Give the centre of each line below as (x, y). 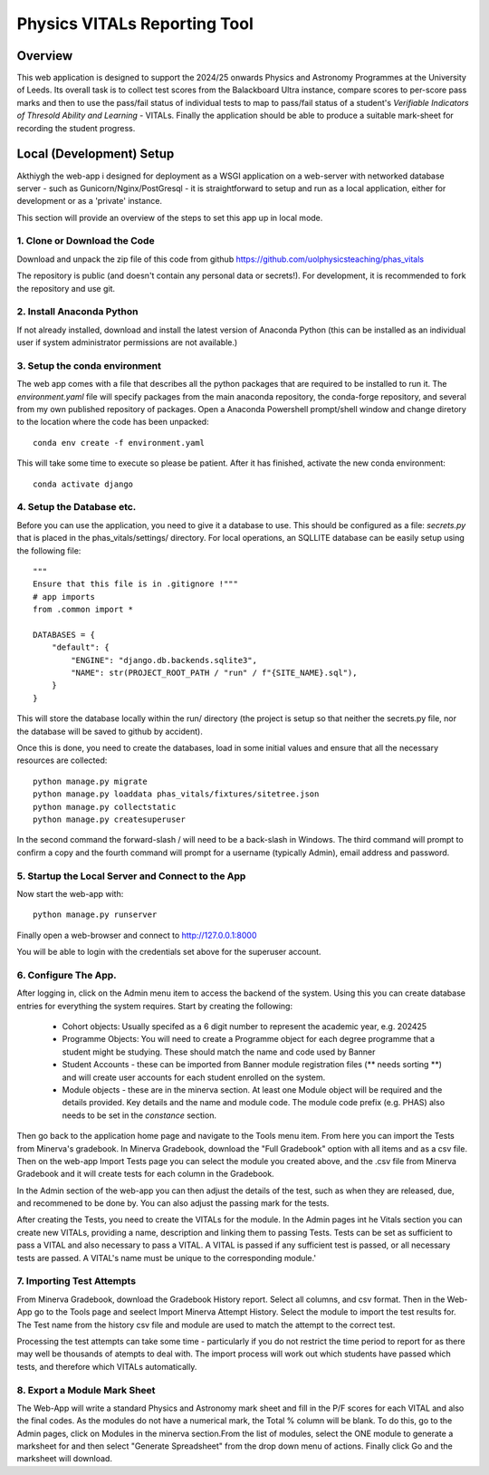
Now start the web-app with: (70, 893)
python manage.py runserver (95, 915)
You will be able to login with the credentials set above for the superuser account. (169, 952)
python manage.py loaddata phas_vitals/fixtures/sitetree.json (176, 794)
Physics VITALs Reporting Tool (135, 24)
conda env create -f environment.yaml (119, 443)
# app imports (64, 597)
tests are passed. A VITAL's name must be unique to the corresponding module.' (167, 1258)
